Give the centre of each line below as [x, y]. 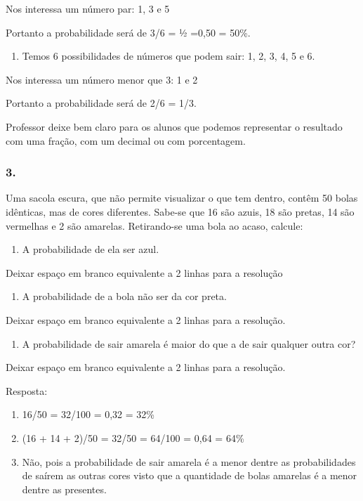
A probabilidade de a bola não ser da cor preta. [124, 296]
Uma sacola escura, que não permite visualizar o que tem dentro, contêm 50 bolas [182, 198]
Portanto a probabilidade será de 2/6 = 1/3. [101, 103]
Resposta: [27, 390]
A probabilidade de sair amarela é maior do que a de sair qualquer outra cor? [189, 343]
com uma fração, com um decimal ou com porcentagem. [126, 140]
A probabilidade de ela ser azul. [91, 249]
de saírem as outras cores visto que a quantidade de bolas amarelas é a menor [190, 475]
